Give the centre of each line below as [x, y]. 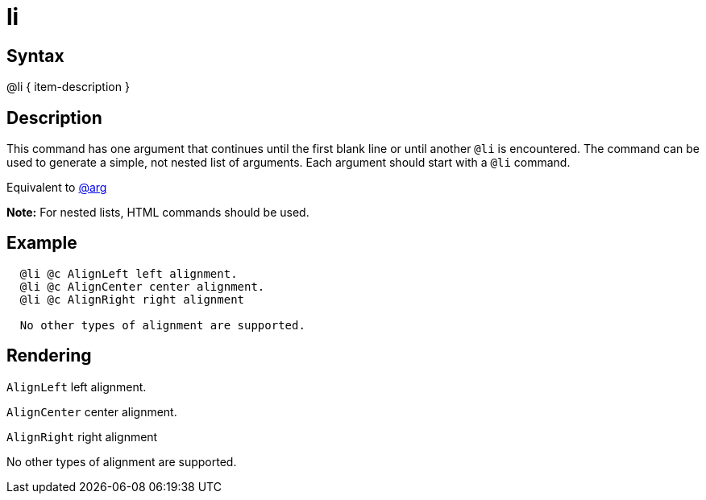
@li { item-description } [68, 87]
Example [42, 243]
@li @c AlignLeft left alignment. [129, 273]
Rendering [49, 356]
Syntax [35, 56]
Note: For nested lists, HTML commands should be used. [158, 213]
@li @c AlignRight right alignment [132, 299]
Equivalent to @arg [57, 188]
